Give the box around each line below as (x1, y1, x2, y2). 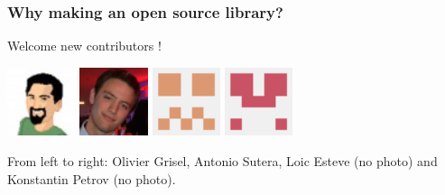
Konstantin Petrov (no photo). (7, 169, 176, 188)
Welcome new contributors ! (7, 36, 162, 55)
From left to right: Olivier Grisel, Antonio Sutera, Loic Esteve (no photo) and (7, 151, 438, 170)
